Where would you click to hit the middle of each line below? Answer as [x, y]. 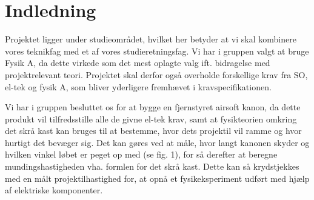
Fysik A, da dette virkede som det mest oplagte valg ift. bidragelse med [138, 63]
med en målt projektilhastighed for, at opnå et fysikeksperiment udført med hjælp [157, 178]
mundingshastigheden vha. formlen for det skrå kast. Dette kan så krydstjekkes [152, 166]
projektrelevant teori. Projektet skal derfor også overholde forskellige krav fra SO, [156, 74]
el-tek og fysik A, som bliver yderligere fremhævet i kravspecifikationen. [138, 86]
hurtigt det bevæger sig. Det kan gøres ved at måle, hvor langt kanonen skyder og [157, 142]
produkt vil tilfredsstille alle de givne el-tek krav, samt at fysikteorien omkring [151, 118]
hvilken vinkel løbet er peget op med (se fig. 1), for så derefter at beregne [141, 154]
